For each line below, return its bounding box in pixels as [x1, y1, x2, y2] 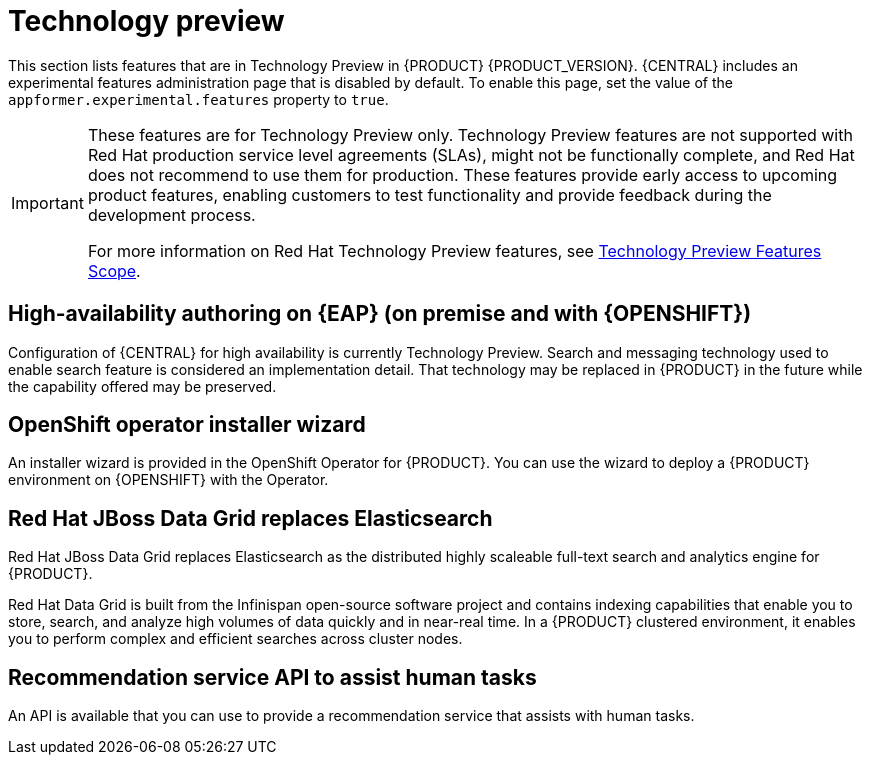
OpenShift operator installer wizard [8, 412, 366, 438]
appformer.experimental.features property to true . [8, 90, 389, 108]
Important [11, 192, 84, 213]
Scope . [87, 260, 141, 281]
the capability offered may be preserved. [8, 377, 277, 395]
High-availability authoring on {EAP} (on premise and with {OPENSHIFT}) [8, 301, 752, 327]
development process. [87, 204, 256, 225]
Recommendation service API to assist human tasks [8, 664, 537, 690]
